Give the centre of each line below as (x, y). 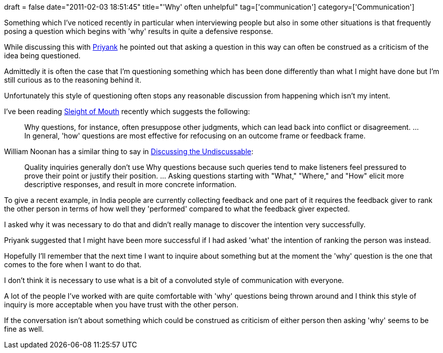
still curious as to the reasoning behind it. (73, 80)
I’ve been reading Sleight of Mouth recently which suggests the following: (127, 111)
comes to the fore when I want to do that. (73, 264)
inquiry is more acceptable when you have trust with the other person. (121, 305)
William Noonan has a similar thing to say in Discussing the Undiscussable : (129, 151)
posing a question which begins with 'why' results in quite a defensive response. (139, 31)
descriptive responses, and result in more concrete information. (131, 184)
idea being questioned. (42, 56)
